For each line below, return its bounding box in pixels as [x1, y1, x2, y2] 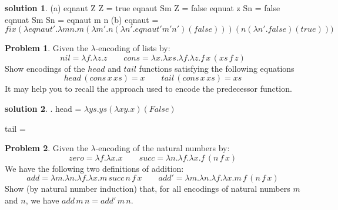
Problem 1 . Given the [5, 42, 88, 54]
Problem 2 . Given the [5, 142, 88, 154]
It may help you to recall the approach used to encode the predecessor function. [5, 82, 292, 95]
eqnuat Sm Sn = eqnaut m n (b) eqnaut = [5, 13, 159, 25]
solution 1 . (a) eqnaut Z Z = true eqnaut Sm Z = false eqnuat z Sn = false [5, 2, 280, 14]
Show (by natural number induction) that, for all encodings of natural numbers [5, 182, 290, 195]
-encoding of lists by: [95, 42, 170, 54]
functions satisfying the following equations [139, 62, 295, 74]
